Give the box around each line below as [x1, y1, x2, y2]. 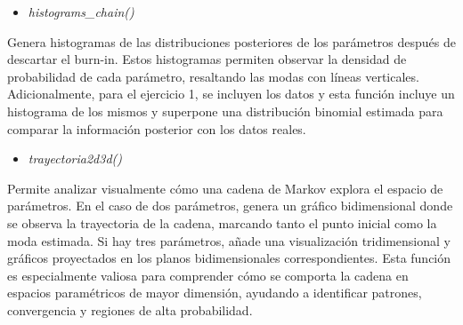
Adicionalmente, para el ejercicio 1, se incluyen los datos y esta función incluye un [7, 84, 455, 103]
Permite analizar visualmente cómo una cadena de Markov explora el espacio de [7, 178, 443, 197]
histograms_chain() [28, 3, 134, 20]
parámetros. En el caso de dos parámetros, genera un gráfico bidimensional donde [7, 196, 453, 215]
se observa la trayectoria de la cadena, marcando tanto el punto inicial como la [7, 213, 437, 232]
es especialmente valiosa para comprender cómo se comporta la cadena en [7, 266, 409, 284]
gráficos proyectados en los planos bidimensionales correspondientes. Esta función [7, 249, 451, 267]
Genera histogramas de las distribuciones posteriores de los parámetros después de [7, 32, 457, 51]
